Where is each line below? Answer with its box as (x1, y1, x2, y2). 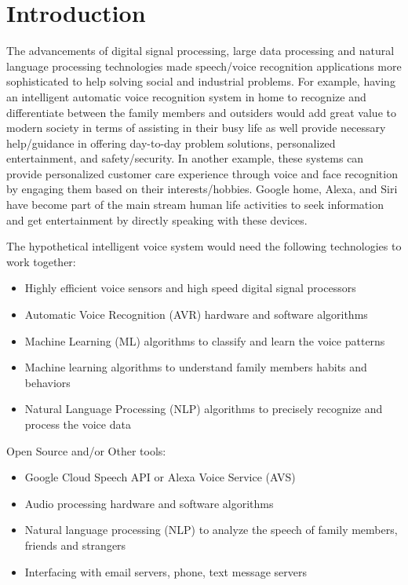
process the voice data (24, 416, 131, 432)
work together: (6, 253, 76, 269)
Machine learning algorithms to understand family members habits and (24, 359, 367, 375)
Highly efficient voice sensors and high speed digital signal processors (24, 280, 356, 296)
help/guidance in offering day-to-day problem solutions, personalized (6, 134, 336, 151)
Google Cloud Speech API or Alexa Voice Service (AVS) (24, 469, 296, 485)
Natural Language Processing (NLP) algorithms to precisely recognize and (24, 400, 383, 417)
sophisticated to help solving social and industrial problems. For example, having (6, 73, 395, 90)
